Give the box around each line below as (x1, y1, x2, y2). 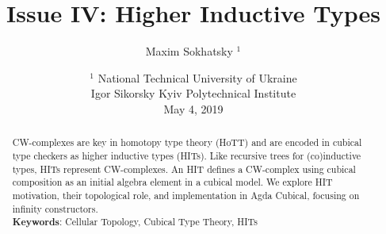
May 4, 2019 (163, 100, 224, 117)
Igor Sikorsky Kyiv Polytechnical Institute (90, 85, 296, 102)
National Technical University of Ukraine (97, 69, 297, 86)
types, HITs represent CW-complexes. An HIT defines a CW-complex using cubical (12, 162, 356, 175)
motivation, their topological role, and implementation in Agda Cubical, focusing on (12, 188, 360, 201)
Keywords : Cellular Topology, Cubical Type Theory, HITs (12, 215, 258, 229)
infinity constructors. (12, 201, 98, 215)
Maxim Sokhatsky (145, 43, 233, 59)
